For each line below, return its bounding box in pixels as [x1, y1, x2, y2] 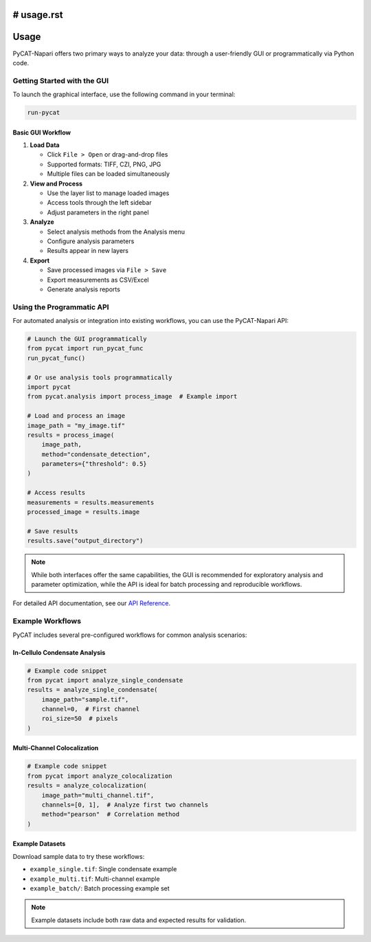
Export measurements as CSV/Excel [47, 276, 149, 284]
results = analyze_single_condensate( [27, 686, 158, 694]
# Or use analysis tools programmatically [27, 373, 172, 381]
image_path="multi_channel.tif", [41, 791, 155, 799]
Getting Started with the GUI [12, 76, 109, 85]
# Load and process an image [27, 412, 126, 420]
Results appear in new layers [47, 247, 129, 255]
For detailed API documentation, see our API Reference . [12, 599, 171, 607]
